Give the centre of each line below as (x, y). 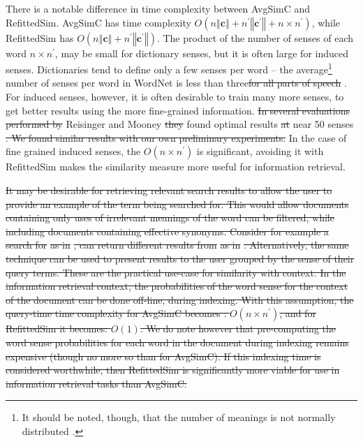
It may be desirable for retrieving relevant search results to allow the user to (169, 190)
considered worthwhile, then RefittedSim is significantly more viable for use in (173, 370)
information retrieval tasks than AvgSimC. (96, 383)
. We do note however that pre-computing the (238, 329)
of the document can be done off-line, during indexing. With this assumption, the (180, 299)
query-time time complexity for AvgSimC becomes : (116, 313)
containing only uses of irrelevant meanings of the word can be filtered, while (170, 218)
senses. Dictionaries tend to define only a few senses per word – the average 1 (169, 68)
